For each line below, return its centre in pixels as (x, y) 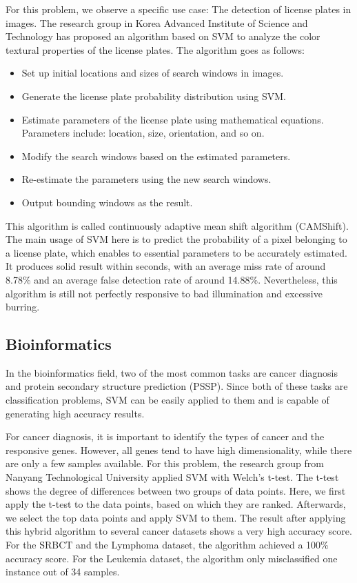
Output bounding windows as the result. (107, 202)
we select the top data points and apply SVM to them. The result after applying (176, 517)
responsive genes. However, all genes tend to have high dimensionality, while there (179, 449)
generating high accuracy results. (75, 413)
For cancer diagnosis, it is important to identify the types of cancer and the (165, 436)
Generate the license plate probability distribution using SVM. (154, 96)
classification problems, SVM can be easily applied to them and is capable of (167, 400)
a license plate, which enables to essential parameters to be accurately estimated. (176, 252)
